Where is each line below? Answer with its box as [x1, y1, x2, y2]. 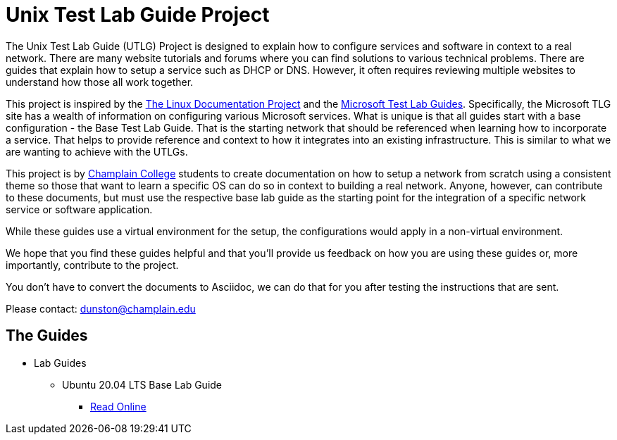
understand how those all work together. [6, 75, 194, 88]
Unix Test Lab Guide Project [6, 3, 270, 27]
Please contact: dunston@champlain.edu [6, 302, 196, 315]
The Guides [6, 327, 88, 345]
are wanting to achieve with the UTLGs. [6, 145, 188, 158]
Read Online [90, 400, 147, 413]
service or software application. [6, 203, 153, 215]
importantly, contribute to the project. [6, 258, 179, 271]
